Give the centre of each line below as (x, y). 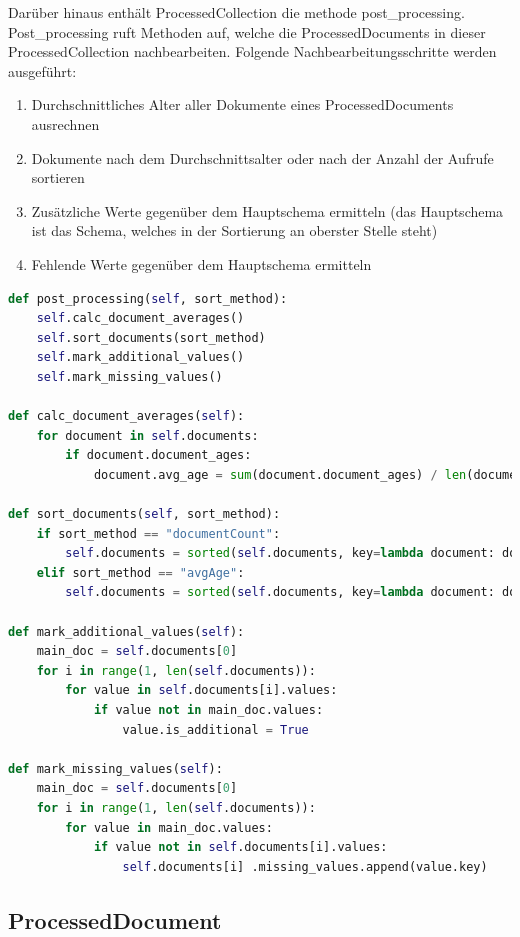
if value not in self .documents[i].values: (240, 847)
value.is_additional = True (215, 729)
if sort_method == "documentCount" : (158, 533)
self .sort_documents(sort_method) (151, 337)
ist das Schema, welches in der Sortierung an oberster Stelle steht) (234, 230)
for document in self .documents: (147, 435)
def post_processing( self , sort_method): (148, 298)
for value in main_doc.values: (169, 827)
